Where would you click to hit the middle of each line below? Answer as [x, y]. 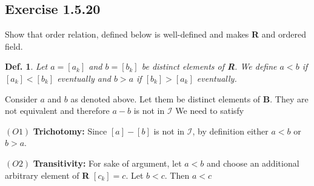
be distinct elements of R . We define [209, 66]
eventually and [84, 78]
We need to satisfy [210, 111]
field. [14, 46]
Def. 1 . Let [26, 66]
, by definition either [230, 131]
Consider [21, 98]
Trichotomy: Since [70, 131]
